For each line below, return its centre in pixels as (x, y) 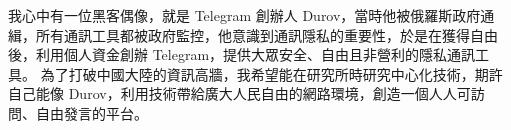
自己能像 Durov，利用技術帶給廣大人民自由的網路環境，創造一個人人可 (239, 93)
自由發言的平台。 (91, 112)
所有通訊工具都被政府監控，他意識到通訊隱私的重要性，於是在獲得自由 (266, 34)
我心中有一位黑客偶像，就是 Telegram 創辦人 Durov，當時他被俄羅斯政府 (244, 15)
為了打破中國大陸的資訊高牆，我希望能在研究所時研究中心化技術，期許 (271, 73)
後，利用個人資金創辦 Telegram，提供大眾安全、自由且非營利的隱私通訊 (242, 54)
